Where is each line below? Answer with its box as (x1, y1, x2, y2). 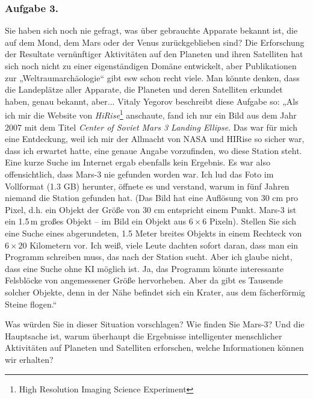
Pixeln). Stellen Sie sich (209, 215, 297, 227)
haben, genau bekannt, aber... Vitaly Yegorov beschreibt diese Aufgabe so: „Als (5, 94, 299, 107)
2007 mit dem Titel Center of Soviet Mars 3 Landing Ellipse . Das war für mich (5, 120, 297, 133)
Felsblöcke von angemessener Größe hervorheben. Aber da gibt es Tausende (5, 274, 284, 286)
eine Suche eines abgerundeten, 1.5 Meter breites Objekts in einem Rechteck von (5, 226, 302, 239)
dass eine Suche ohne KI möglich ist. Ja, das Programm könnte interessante (5, 262, 284, 274)
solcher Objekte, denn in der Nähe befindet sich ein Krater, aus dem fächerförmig (5, 285, 306, 298)
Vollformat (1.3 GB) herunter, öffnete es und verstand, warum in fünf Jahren (5, 179, 290, 192)
